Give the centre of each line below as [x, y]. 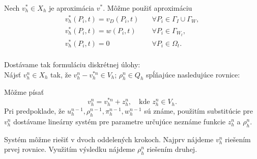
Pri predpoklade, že [35, 111]
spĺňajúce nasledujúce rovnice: [193, 74]
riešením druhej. [172, 149]
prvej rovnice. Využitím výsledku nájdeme [70, 149]
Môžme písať [24, 92]
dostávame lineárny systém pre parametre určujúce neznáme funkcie [120, 122]
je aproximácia [72, 8]
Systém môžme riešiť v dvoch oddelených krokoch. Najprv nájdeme [109, 139]
